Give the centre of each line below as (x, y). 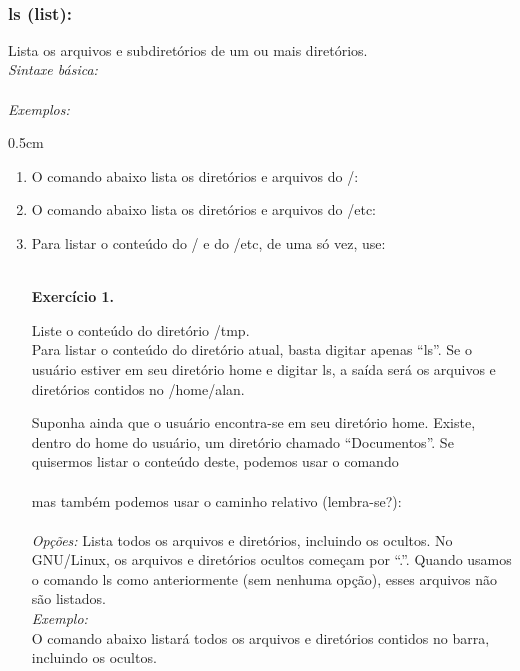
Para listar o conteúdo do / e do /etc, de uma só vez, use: (208, 242)
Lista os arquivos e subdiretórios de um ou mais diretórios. (188, 49)
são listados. (68, 598)
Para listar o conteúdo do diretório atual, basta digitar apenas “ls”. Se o (251, 349)
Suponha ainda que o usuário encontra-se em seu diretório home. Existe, (253, 422)
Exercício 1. (73, 296)
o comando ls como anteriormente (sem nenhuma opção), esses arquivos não (264, 578)
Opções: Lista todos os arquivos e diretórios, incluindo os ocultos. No (242, 539)
